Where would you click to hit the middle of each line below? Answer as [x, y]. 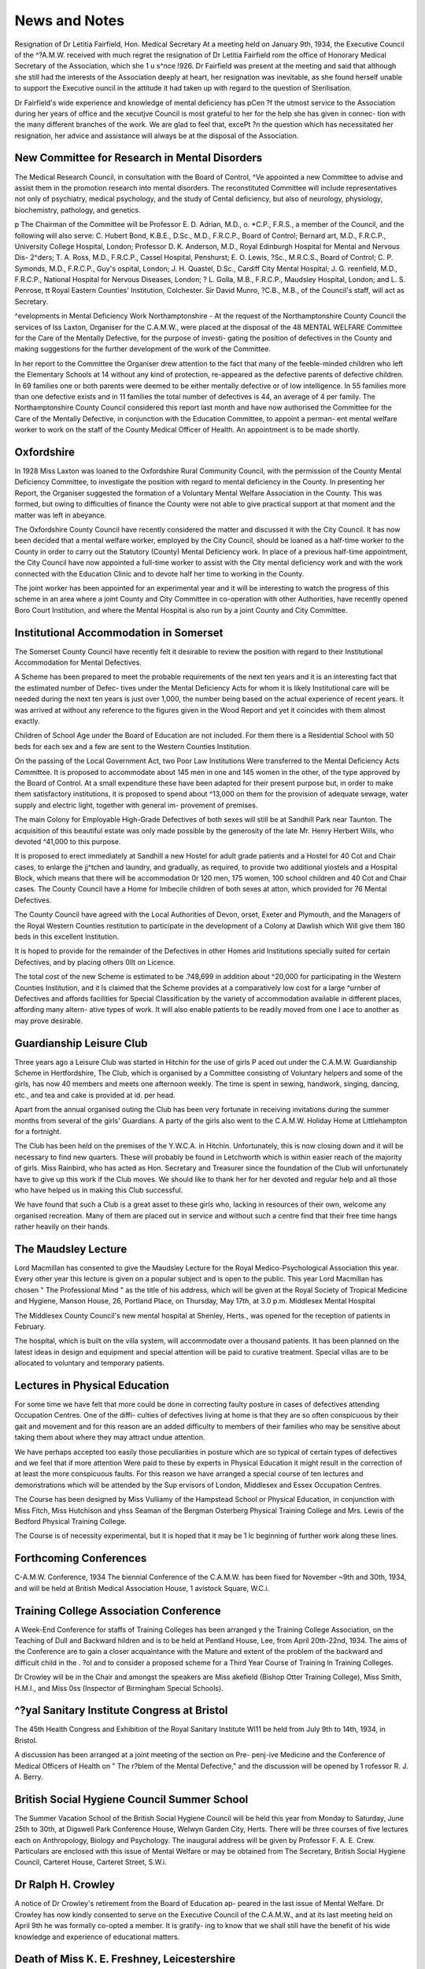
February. [30, 1326]
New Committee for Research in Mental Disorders [139, 158]
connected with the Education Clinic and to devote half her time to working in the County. [159, 573]
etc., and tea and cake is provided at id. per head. [95, 1095]
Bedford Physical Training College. [71, 1521]
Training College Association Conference [118, 1611]
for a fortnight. [38, 1132]
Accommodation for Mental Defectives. [78, 662]
